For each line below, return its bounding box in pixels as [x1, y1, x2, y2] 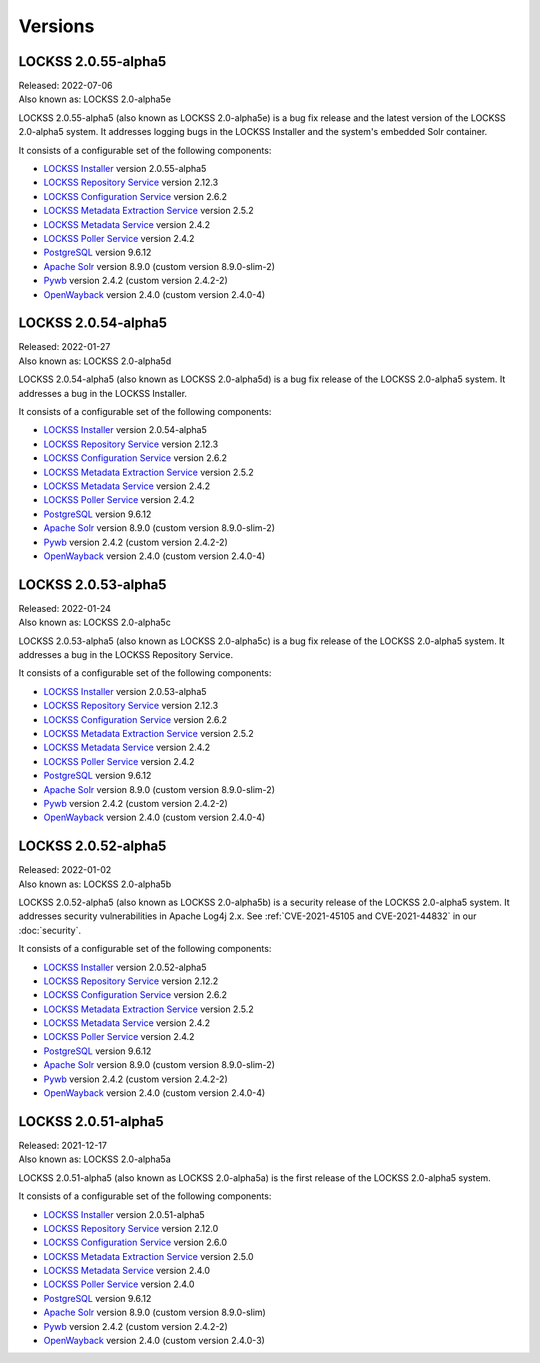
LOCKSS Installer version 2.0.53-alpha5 [43, 685, 207, 697]
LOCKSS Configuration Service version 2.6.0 [43, 1236, 228, 1249]
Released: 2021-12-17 [18, 1139, 107, 1151]
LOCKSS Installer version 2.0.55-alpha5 [43, 163, 207, 175]
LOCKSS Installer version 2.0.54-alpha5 [43, 424, 207, 436]
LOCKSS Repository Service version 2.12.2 [43, 975, 219, 987]
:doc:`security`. [18, 924, 82, 936]
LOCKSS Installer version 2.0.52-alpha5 [43, 961, 207, 973]
